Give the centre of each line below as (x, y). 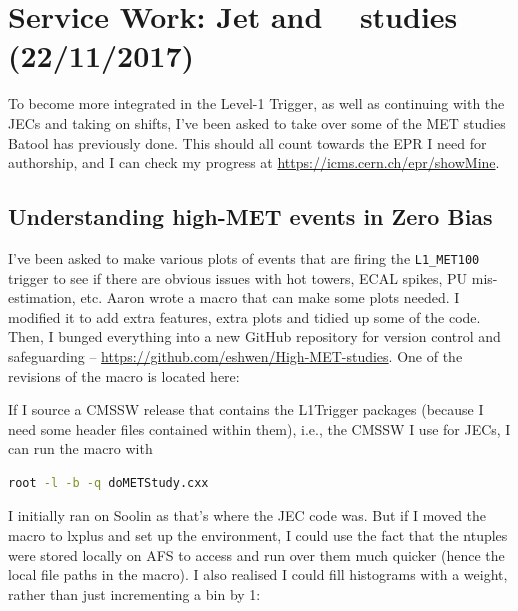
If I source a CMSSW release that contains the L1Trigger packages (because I (246, 409)
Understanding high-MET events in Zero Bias (250, 216)
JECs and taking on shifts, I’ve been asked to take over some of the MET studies (257, 122)
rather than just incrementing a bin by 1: (134, 593)
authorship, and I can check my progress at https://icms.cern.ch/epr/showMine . (254, 162)
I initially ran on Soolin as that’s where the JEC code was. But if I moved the (247, 515)
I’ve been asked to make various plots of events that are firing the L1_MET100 (244, 257)
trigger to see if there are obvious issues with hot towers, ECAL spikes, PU (238, 277)
